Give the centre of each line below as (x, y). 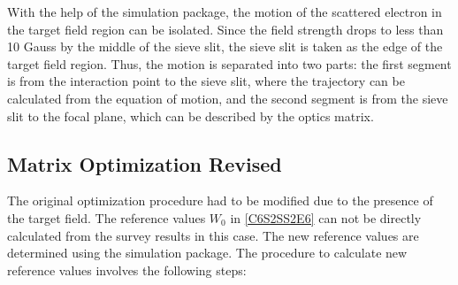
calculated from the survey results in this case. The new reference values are (213, 235)
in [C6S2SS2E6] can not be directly (326, 217)
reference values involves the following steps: (127, 270)
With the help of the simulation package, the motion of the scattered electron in (225, 12)
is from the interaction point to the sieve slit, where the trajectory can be (206, 81)
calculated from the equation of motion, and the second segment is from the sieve (228, 98)
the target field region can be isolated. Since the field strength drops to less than (225, 29)
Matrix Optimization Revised (145, 163)
